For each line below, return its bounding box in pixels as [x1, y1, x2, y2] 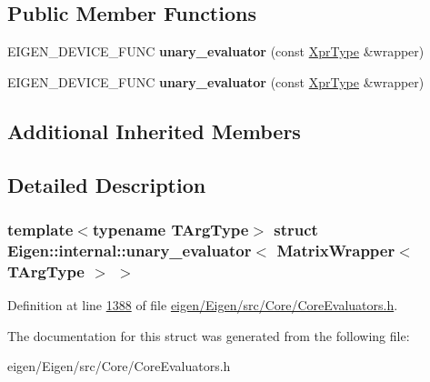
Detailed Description [7, 170, 206, 198]
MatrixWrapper [276, 238, 395, 261]
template [7, 217, 74, 240]
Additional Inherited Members [7, 116, 301, 145]
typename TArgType [92, 217, 249, 240]
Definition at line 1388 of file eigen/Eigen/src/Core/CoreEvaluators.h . [7, 296, 398, 315]
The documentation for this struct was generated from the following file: [7, 326, 410, 345]
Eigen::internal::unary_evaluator [7, 238, 252, 261]
